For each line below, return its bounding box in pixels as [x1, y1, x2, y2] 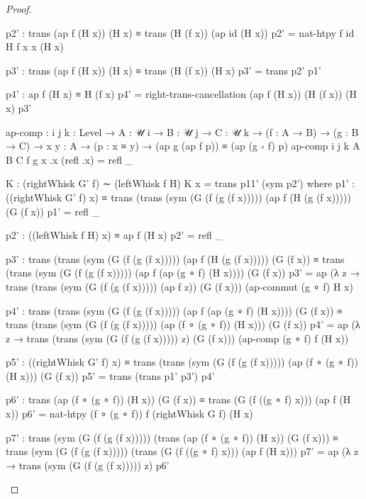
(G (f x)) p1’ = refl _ [6, 203, 99, 218]
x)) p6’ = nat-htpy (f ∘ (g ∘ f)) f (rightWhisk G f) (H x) [6, 406, 253, 421]
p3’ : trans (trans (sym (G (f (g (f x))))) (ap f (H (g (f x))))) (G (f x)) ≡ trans [6, 251, 345, 266]
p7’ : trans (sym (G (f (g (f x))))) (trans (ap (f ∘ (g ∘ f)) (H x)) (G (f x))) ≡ [6, 430, 338, 444]
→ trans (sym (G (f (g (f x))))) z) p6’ [6, 457, 170, 472]
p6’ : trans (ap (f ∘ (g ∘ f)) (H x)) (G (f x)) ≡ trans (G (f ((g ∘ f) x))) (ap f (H [6, 392, 351, 407]
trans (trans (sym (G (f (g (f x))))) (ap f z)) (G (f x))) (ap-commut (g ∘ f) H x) [6, 279, 353, 293]
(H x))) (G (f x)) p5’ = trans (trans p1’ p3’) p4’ [6, 368, 215, 383]
